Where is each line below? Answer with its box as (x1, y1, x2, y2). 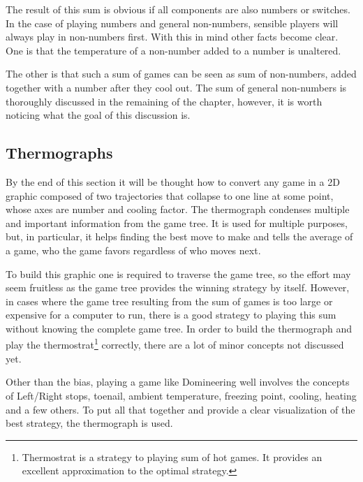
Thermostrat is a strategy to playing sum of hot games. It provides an (22, 449, 323, 464)
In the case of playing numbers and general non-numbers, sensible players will (6, 15, 339, 30)
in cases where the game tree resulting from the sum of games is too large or (6, 293, 333, 308)
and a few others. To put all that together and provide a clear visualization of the (6, 402, 355, 416)
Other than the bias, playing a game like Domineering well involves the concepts (6, 374, 350, 389)
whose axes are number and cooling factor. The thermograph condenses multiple (6, 202, 350, 217)
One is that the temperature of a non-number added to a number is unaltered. (6, 43, 341, 57)
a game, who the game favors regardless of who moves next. (6, 242, 261, 257)
